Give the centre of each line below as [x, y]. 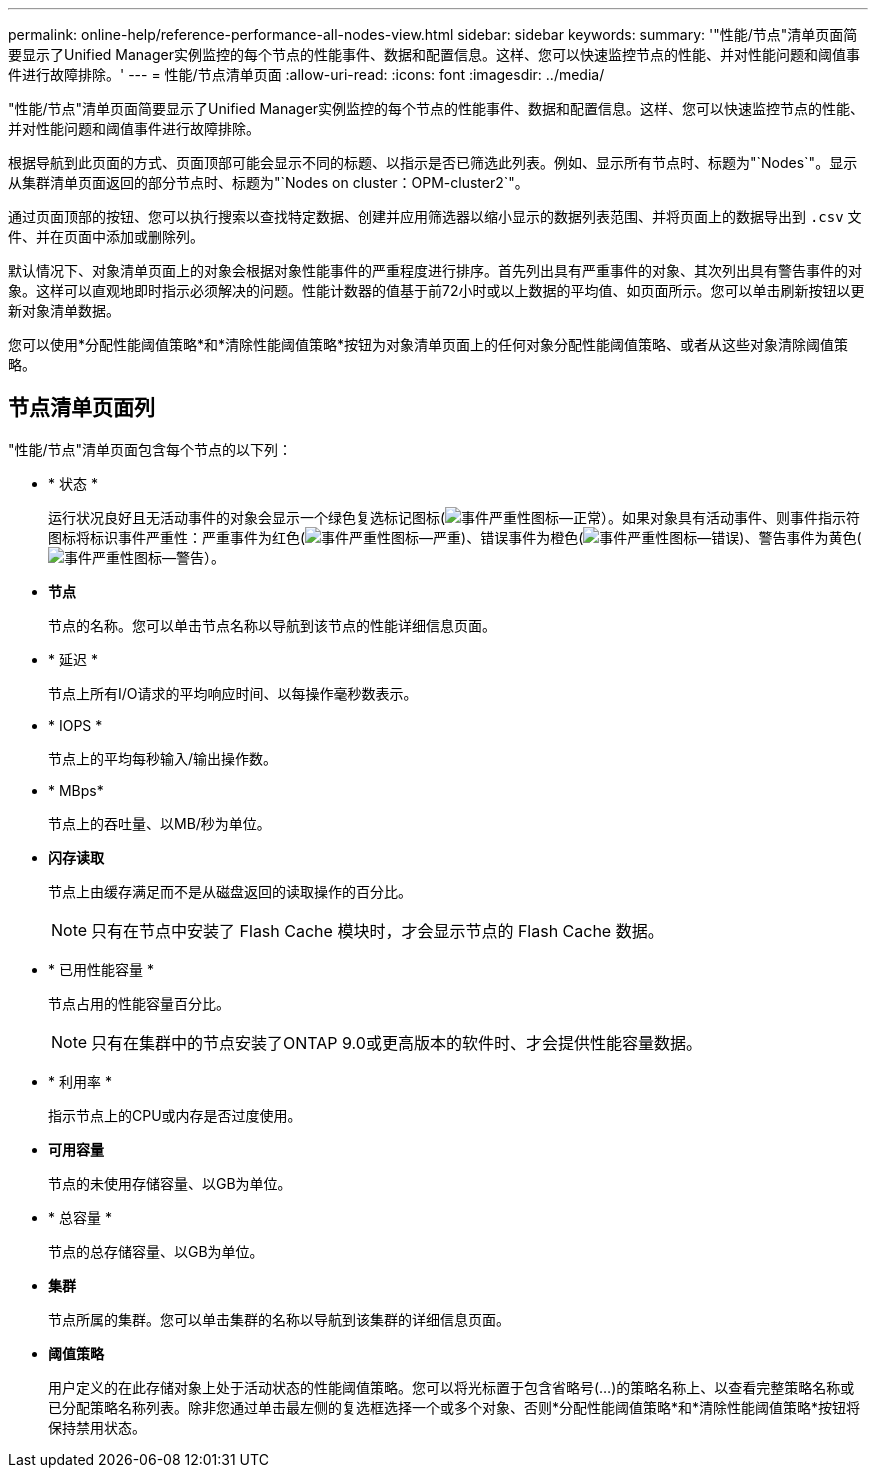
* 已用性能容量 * [101, 969]
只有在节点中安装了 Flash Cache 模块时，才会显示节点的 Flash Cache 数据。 [377, 930]
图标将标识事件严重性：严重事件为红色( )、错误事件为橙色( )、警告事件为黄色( [455, 537]
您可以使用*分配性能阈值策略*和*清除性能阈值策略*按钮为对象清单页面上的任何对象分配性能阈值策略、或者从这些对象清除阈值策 [428, 344]
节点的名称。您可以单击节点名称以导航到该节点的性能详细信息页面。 [272, 625]
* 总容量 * [80, 1217]
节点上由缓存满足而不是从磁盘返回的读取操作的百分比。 [230, 891]
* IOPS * [75, 725]
